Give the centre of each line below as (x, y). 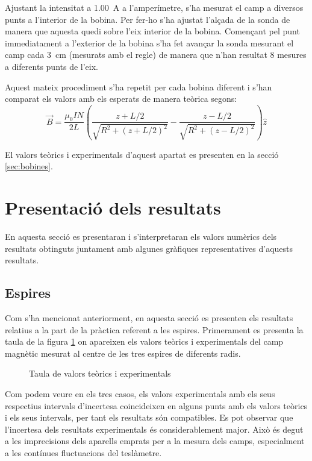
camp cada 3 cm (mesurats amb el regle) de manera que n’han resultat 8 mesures (156, 55)
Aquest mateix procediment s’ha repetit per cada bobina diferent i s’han (139, 86)
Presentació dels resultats (113, 208)
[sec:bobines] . (29, 166)
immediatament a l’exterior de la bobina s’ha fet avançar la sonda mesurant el (149, 42)
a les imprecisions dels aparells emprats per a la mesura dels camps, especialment (155, 441)
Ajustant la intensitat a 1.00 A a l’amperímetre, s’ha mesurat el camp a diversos (154, 7)
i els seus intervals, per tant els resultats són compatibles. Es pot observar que (149, 417)
